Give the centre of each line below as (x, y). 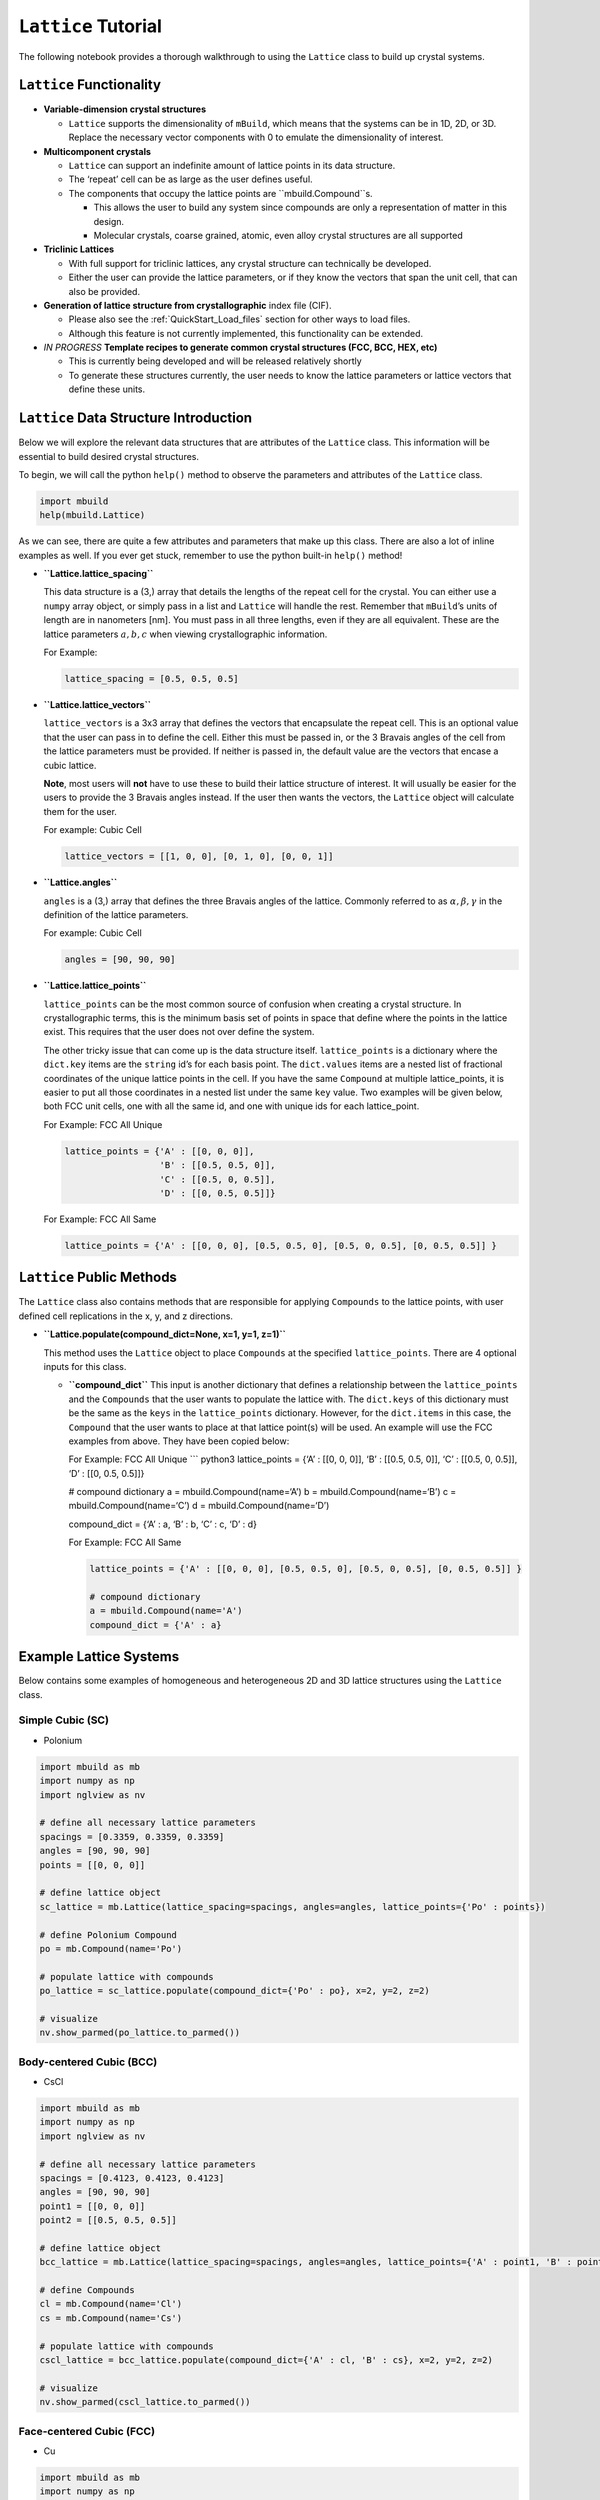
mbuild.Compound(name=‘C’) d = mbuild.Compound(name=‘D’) (199, 1506)
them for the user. (80, 811)
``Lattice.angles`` (80, 882)
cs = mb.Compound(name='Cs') (111, 2318)
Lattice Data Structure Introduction (135, 418)
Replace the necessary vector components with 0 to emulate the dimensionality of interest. (256, 137)
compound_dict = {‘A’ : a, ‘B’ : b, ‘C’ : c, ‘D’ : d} (162, 1524)
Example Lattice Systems (99, 1656)
